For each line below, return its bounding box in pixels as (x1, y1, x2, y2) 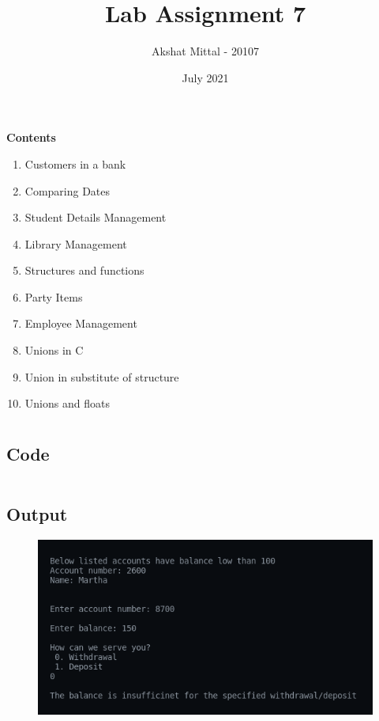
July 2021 (182, 69, 229, 85)
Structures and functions (24, 262, 144, 279)
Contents (6, 129, 56, 146)
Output (6, 502, 68, 526)
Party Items (24, 288, 83, 305)
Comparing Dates (24, 182, 111, 199)
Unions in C (24, 342, 84, 359)
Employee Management (24, 315, 137, 332)
